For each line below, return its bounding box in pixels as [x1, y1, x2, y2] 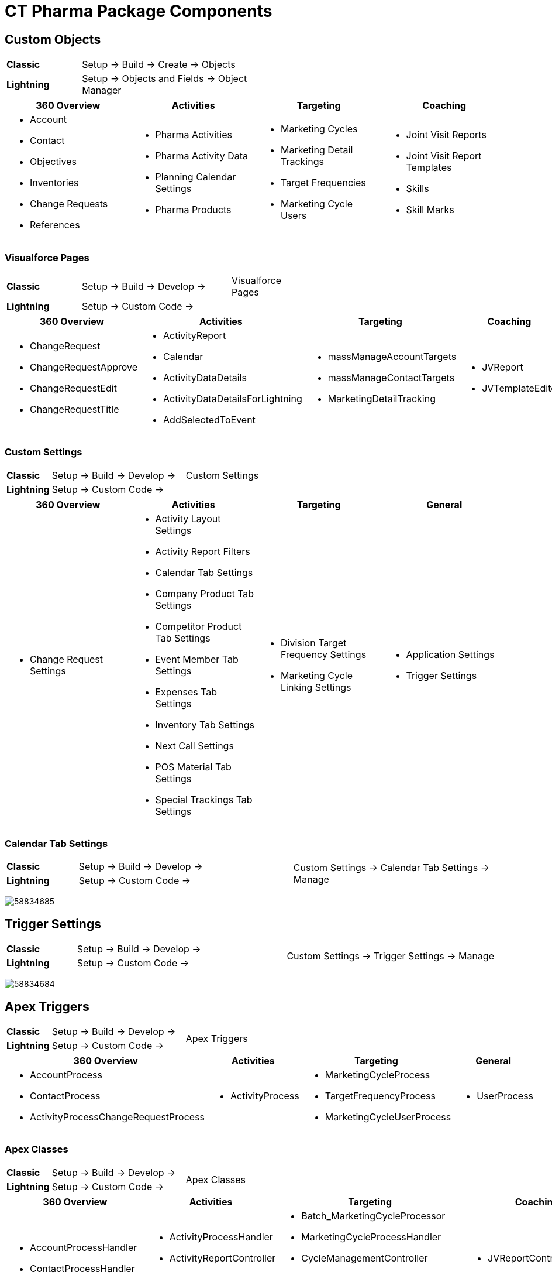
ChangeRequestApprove [30, 361, 138, 373]
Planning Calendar [155, 171, 236, 183]
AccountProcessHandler [30, 1241, 137, 1253]
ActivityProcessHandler [169, 1231, 273, 1243]
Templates [406, 162, 452, 174]
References [30, 219, 80, 231]
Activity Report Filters [155, 545, 250, 557]
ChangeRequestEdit [30, 382, 117, 394]
